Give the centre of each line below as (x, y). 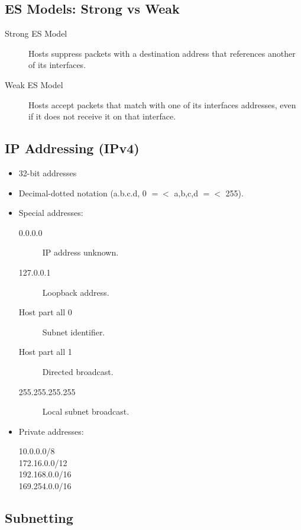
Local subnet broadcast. (86, 411)
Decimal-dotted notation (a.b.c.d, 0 (82, 193)
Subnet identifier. (74, 332)
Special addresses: (51, 213)
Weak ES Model (34, 84)
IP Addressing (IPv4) (72, 148)
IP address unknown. (80, 252)
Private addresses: (51, 431)
